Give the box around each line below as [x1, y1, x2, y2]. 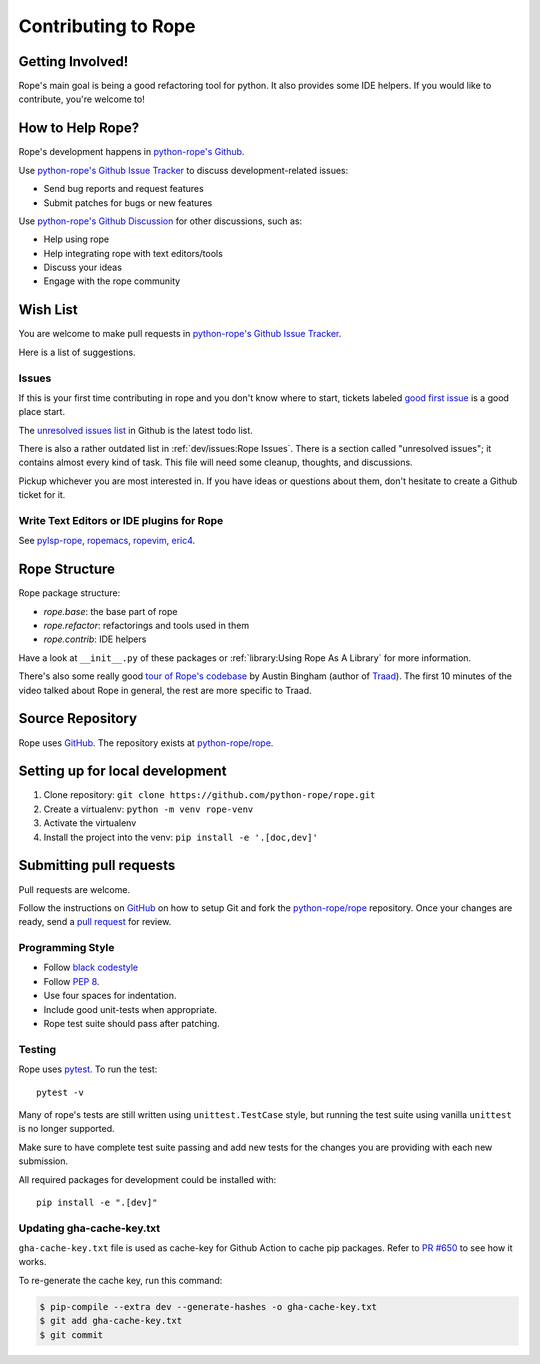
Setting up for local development [18, 763, 227, 780]
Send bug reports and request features [43, 183, 204, 195]
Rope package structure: [18, 587, 121, 599]
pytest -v [36, 1086, 84, 1098]
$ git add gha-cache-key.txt [39, 1315, 183, 1327]
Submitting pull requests [18, 857, 176, 874]
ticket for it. [18, 489, 66, 501]
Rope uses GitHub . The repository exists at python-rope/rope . [18, 736, 274, 749]
